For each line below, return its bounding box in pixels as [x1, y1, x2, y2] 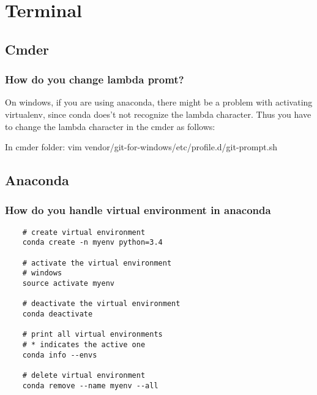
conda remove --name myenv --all [22, 381, 158, 390]
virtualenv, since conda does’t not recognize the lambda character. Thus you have [5, 107, 311, 120]
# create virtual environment [22, 228, 146, 237]
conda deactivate [22, 310, 93, 318]
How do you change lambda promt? [5, 72, 184, 87]
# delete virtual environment [22, 370, 146, 380]
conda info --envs [22, 350, 97, 359]
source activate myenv [22, 279, 114, 288]
